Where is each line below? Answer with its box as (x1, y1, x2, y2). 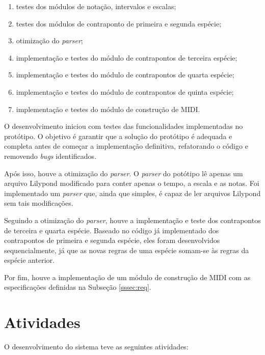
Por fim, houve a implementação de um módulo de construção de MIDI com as (4, 271, 251, 282)
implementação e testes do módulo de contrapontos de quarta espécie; (16, 69, 234, 80)
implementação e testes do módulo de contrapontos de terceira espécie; (16, 52, 237, 63)
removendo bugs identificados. (4, 150, 97, 161)
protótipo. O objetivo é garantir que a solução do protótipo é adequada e (4, 130, 232, 141)
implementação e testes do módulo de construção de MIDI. (16, 103, 200, 114)
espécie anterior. (4, 255, 55, 265)
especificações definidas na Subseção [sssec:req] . (4, 282, 151, 292)
